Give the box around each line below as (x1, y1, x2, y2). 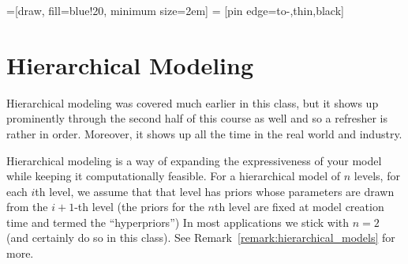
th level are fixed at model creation (214, 198, 384, 215)
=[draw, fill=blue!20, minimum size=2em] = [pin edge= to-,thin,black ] (6, 2, 344, 18)
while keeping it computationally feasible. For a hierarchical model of (6, 168, 341, 184)
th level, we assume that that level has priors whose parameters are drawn (35, 183, 395, 199)
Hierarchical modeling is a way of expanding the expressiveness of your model (6, 152, 382, 168)
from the (6, 198, 48, 215)
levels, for (354, 168, 400, 184)
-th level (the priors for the (74, 198, 204, 215)
